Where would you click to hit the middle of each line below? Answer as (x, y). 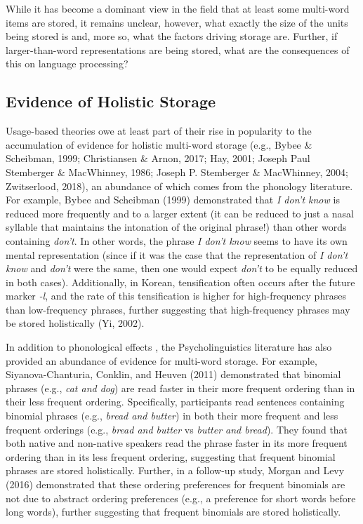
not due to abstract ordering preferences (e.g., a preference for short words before (181, 498)
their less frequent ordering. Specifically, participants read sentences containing (175, 402)
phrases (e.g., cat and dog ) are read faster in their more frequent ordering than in (180, 388)
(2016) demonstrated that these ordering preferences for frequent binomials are (176, 484)
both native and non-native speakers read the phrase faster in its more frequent (177, 443)
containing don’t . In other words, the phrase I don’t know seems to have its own (177, 240)
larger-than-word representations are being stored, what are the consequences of (178, 49)
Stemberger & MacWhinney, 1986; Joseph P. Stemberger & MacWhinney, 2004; (177, 172)
